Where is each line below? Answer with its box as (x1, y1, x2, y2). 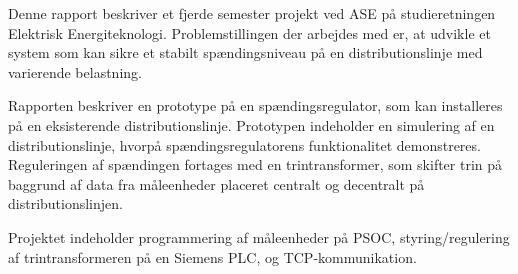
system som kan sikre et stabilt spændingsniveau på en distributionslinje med (8, 42, 483, 63)
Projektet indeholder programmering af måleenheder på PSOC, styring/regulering (8, 226, 510, 247)
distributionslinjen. (8, 193, 123, 214)
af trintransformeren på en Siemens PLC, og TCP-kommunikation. (8, 246, 417, 267)
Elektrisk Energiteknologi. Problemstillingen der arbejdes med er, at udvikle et (8, 22, 491, 43)
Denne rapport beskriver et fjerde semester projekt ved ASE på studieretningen (8, 3, 496, 23)
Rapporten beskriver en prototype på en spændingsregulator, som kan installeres (8, 95, 503, 116)
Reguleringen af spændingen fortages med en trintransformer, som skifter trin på (8, 154, 503, 175)
